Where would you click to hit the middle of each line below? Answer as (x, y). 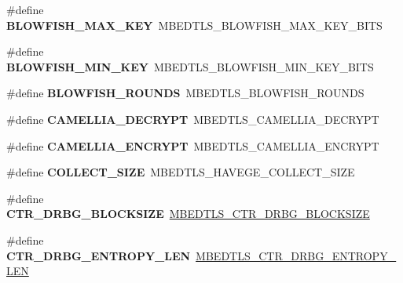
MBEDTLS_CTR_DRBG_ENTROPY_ (296, 255)
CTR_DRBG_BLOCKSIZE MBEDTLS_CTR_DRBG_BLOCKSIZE (188, 214)
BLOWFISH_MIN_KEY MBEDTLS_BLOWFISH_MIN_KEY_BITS (190, 66)
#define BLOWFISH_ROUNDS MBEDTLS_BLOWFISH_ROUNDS (185, 93)
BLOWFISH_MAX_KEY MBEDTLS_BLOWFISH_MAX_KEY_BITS (194, 25)
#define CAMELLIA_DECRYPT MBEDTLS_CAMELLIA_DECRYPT (193, 119)
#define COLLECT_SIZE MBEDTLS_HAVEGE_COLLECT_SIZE (181, 172)
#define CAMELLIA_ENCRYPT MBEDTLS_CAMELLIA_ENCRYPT (193, 145)
